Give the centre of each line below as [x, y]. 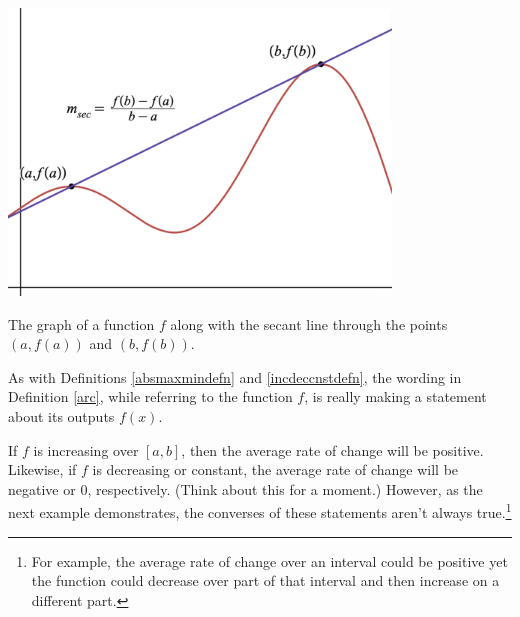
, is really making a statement [395, 396]
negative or [42, 488]
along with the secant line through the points [309, 323]
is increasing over [86, 449]
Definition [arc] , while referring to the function [150, 396]
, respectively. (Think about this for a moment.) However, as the [285, 488]
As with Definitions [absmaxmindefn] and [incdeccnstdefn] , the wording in [235, 376]
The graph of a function [81, 323]
